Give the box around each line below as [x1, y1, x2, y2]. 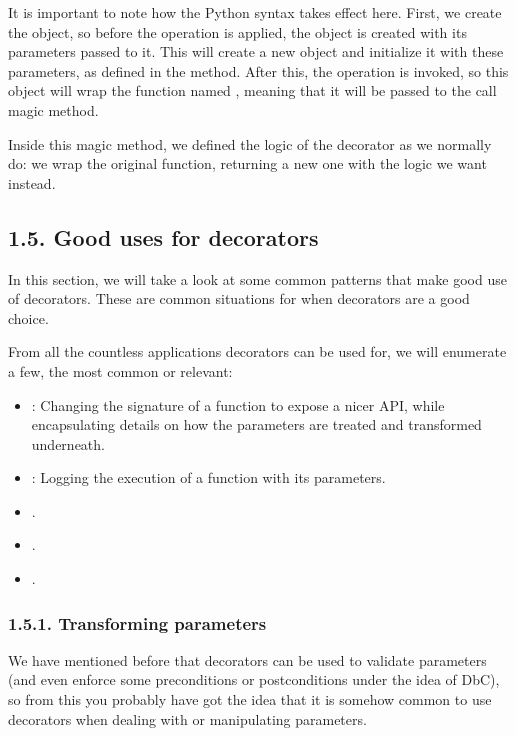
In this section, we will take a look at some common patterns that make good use [8, 268, 507, 289]
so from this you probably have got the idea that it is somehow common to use [8, 689, 492, 710]
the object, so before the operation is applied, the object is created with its [8, 21, 467, 42]
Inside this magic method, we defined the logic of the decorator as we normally [8, 133, 492, 154]
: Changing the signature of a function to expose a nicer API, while [31, 394, 445, 415]
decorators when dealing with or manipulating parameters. [8, 708, 367, 729]
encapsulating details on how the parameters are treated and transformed [31, 414, 482, 435]
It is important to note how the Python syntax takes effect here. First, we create [8, 2, 502, 22]
